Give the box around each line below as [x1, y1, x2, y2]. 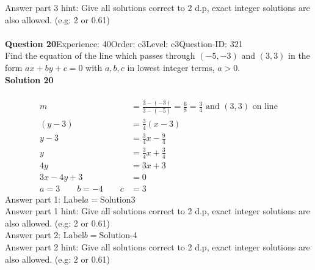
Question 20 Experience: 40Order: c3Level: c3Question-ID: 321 [5, 37, 243, 50]
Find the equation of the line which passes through [5, 49, 195, 62]
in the [288, 49, 310, 62]
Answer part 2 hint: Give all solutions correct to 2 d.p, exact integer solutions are [5, 241, 310, 253]
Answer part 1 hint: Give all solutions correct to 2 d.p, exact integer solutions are [5, 204, 310, 217]
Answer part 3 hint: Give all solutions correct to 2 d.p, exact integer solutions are [5, 1, 310, 13]
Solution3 [100, 192, 136, 205]
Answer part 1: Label [5, 192, 84, 205]
